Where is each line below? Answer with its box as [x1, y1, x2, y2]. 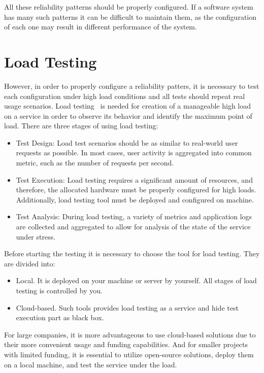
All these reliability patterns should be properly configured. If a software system [4, 2, 253, 12]
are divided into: [4, 258, 55, 268]
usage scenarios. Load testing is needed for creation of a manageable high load [4, 100, 251, 111]
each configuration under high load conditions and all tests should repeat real [4, 90, 245, 101]
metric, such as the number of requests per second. [16, 157, 174, 168]
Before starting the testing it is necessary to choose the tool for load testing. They [4, 248, 260, 259]
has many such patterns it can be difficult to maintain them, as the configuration [4, 11, 256, 22]
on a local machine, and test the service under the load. [4, 359, 177, 369]
